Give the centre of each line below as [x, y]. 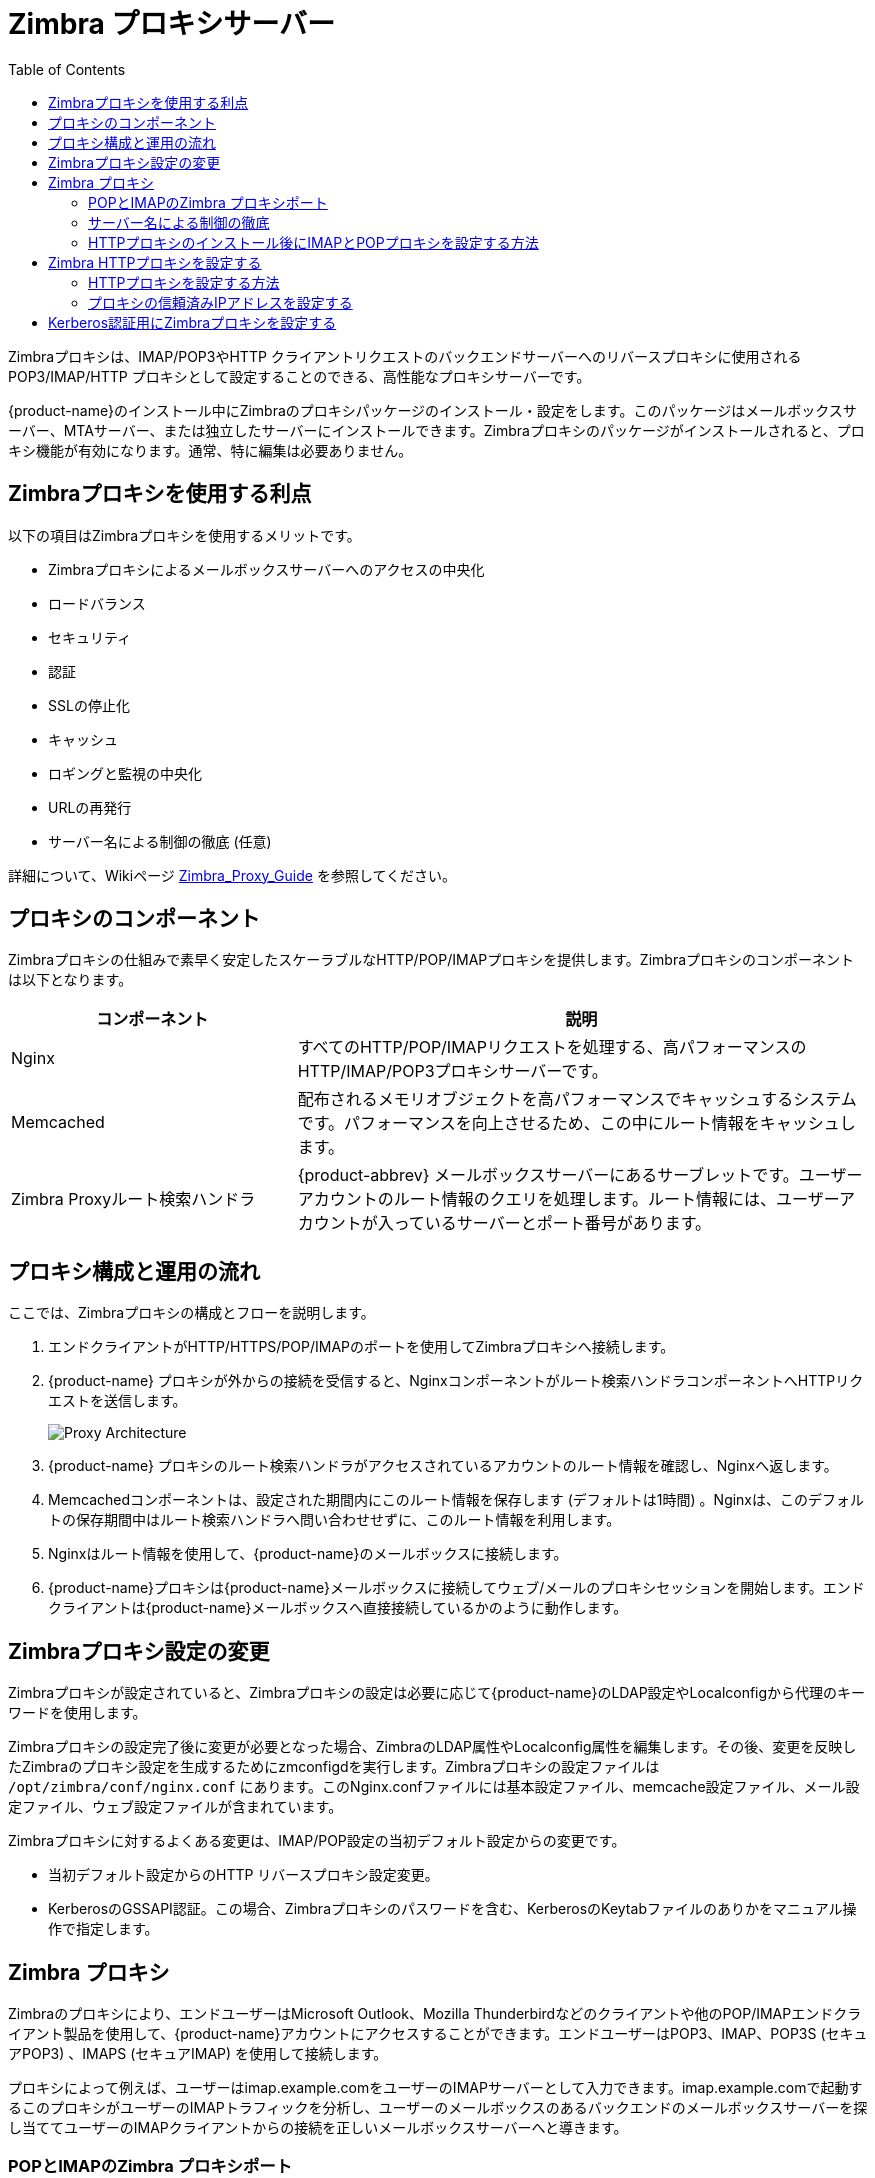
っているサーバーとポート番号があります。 [552, 1223]
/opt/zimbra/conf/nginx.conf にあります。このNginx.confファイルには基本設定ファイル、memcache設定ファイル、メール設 [434, 1787]
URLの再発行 [90, 807]
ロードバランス [97, 603]
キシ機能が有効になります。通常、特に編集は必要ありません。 [210, 450]
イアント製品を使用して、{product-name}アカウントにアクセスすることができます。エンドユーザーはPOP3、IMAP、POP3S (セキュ [438, 2033]
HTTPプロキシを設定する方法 [184, 282]
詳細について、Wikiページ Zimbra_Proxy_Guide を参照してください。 [232, 875]
